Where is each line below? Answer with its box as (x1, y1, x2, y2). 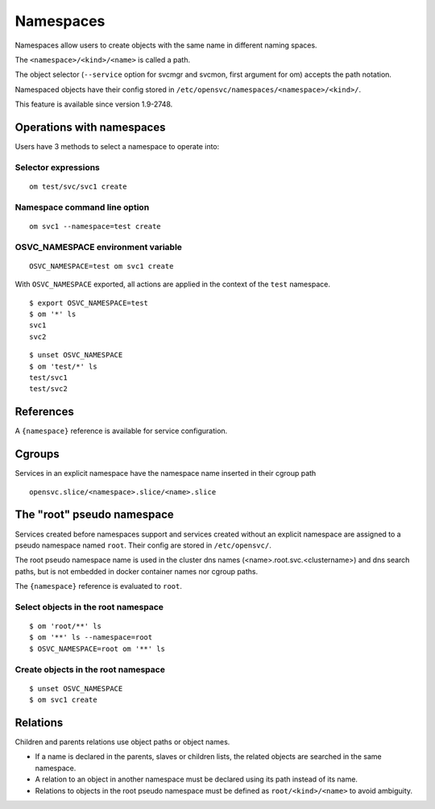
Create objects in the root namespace (14, 664, 165, 675)
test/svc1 (29, 373, 68, 382)
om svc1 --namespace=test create (29, 222, 161, 231)
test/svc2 (29, 384, 68, 394)
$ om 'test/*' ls (29, 361, 97, 371)
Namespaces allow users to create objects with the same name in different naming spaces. (14, 40, 317, 50)
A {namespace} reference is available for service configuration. (14, 426, 228, 436)
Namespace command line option (14, 202, 150, 213)
